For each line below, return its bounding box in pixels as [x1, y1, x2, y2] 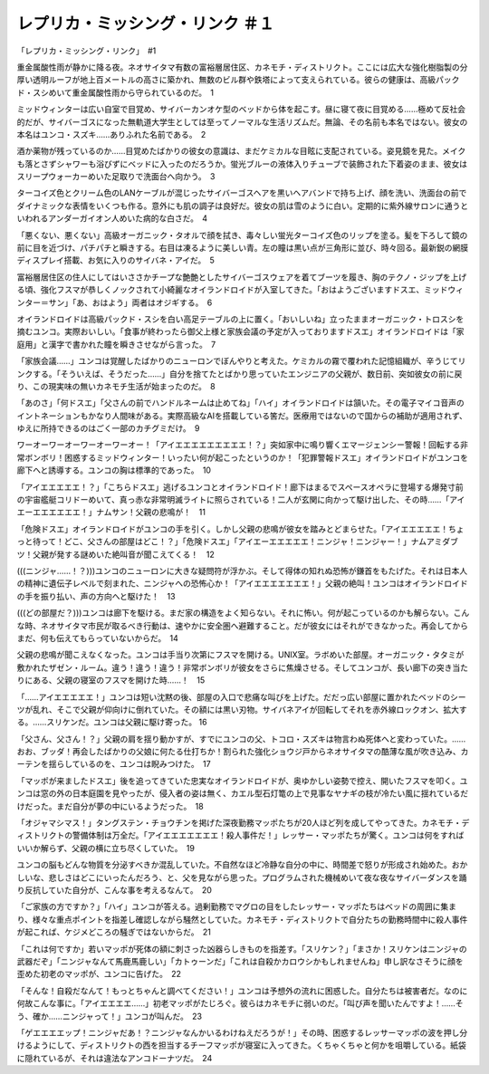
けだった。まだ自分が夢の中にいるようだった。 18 [16, 801, 204, 811]
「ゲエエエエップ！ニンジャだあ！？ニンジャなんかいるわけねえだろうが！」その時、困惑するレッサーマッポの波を [16, 1027, 444, 1038]
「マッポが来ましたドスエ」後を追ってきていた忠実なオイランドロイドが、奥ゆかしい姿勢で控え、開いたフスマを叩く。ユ [16, 775, 468, 786]
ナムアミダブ [410, 536, 459, 547]
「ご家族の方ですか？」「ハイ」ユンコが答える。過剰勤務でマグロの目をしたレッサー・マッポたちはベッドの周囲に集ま [16, 901, 457, 912]
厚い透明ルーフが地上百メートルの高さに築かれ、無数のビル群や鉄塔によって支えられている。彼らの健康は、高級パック [16, 74, 460, 85]
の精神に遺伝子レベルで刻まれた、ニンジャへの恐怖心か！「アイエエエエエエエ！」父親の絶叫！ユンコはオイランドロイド [16, 578, 468, 589]
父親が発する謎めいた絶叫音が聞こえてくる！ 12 [32, 549, 215, 560]
